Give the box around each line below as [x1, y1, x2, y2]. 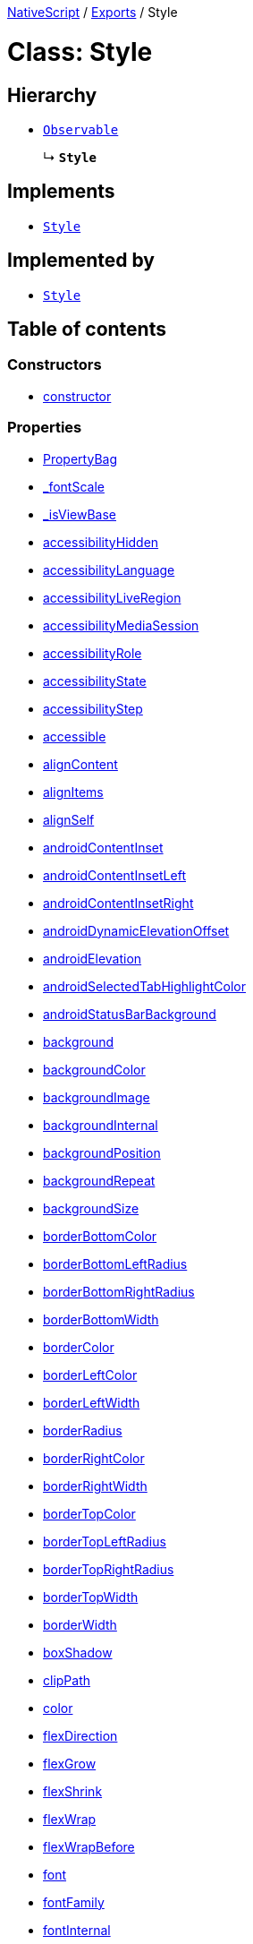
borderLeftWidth [43, 1394, 140, 1410]
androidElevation [43, 950, 142, 966]
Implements [7, 180, 115, 203]
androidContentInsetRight [43, 895, 194, 911]
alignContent [43, 756, 118, 772]
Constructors [7, 355, 102, 374]
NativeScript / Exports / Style [7, 4, 178, 20]
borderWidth [43, 1616, 117, 1632]
